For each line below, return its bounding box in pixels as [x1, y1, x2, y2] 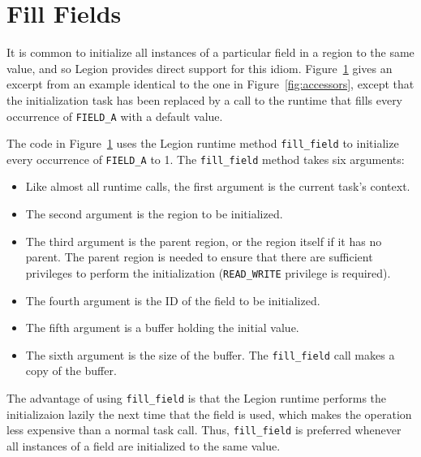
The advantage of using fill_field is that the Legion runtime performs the [6, 389, 387, 406]
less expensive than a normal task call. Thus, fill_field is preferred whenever [6, 421, 402, 438]
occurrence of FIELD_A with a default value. [6, 107, 223, 124]
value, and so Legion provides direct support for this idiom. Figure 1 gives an [6, 59, 393, 76]
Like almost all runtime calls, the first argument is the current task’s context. [25, 178, 410, 195]
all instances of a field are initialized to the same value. [6, 437, 281, 454]
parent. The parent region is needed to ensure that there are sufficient [25, 248, 373, 265]
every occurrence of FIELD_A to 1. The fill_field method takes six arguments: [6, 150, 405, 167]
